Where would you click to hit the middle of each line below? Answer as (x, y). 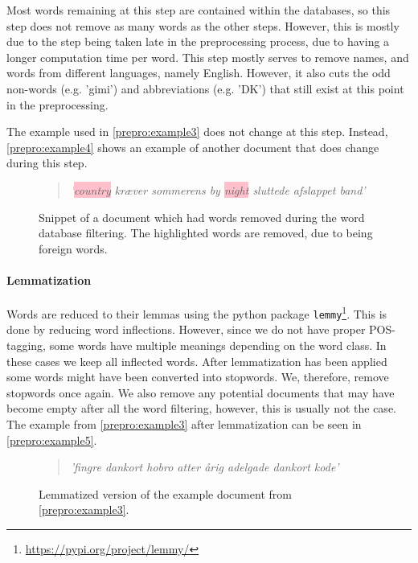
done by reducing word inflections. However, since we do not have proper (186, 329)
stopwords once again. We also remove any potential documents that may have (201, 392)
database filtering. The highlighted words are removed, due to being (206, 233)
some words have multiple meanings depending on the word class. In (218, 345)
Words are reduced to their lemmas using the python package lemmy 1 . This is (197, 312)
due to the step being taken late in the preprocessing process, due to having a (198, 41)
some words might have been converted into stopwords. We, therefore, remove (198, 377)
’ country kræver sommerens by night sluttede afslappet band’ (218, 189)
